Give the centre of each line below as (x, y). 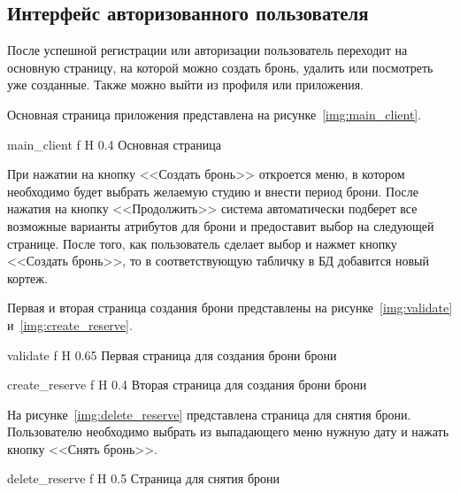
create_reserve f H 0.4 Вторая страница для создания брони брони (187, 385)
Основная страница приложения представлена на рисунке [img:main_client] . (215, 114)
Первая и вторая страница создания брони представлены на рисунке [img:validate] (230, 308)
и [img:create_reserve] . (70, 324)
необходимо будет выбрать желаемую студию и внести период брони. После (213, 191)
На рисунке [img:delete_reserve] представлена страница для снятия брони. (209, 414)
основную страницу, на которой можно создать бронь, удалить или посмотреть (220, 67)
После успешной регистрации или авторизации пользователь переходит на (207, 50)
